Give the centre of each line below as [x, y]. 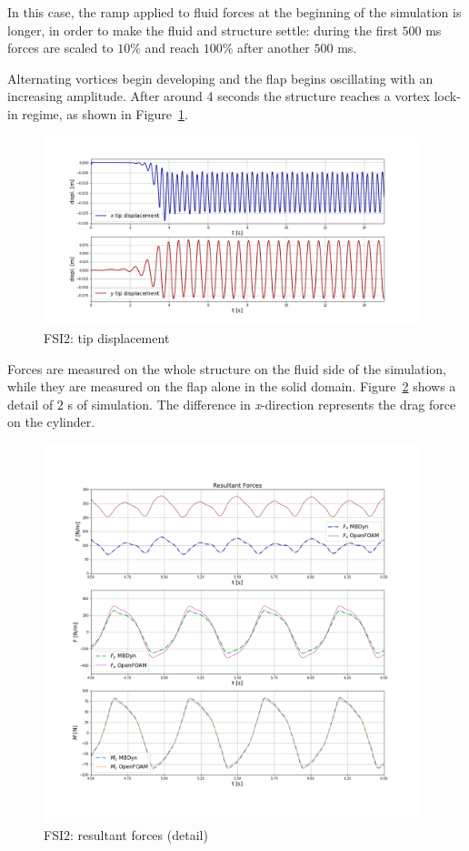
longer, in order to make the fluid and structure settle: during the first [203, 30]
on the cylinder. [51, 422]
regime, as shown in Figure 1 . [105, 113]
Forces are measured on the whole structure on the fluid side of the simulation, [227, 368]
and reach [172, 48]
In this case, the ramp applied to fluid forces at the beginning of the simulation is [234, 12]
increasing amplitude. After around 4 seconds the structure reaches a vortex [219, 96]
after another [274, 48]
